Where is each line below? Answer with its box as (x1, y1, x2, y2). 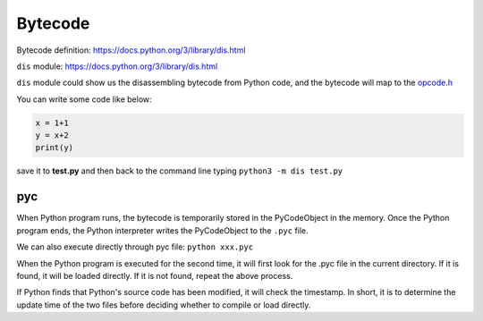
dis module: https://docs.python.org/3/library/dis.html (16, 61, 218, 72)
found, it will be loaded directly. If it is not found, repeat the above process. (16, 270, 293, 281)
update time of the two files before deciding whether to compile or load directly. (16, 300, 311, 310)
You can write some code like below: (16, 94, 152, 105)
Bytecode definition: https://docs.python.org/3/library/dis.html (16, 45, 246, 55)
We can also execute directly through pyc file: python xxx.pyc (16, 241, 254, 252)
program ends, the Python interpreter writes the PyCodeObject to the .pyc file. (16, 224, 309, 236)
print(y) (35, 143, 74, 153)
